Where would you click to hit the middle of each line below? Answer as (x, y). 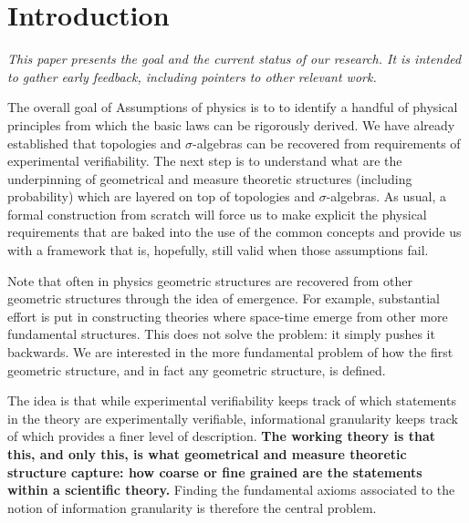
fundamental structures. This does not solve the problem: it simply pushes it (221, 334)
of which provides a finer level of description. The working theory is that (222, 436)
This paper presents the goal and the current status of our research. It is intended (234, 59)
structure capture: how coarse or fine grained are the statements (215, 472)
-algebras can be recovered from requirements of (327, 143)
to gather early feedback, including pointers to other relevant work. (192, 76)
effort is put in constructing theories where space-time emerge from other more (228, 316)
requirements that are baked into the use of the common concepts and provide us (234, 232)
